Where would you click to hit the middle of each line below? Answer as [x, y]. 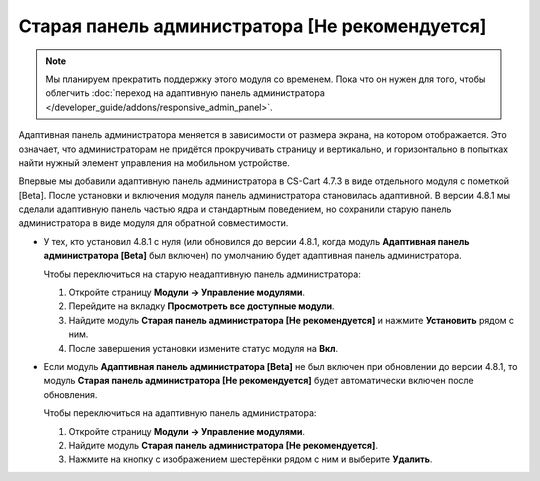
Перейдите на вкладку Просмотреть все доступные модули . [201, 306]
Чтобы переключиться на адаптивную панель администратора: [180, 413]
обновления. [70, 394]
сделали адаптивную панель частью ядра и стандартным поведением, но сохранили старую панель [235, 209]
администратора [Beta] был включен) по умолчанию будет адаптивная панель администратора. [252, 256]
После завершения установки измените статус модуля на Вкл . [203, 348]
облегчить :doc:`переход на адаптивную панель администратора [185, 93]
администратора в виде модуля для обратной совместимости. [153, 223]
